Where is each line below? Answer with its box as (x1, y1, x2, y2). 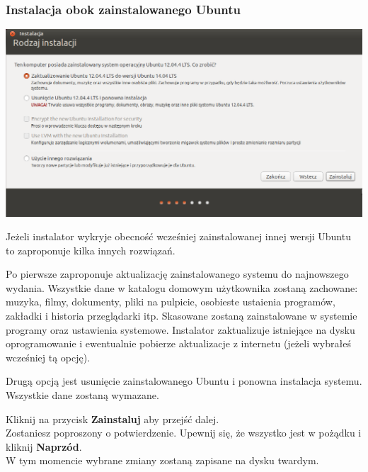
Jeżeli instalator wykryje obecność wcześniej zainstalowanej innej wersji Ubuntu (6, 229, 351, 244)
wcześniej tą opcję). (6, 349, 91, 364)
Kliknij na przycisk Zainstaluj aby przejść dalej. (6, 411, 219, 426)
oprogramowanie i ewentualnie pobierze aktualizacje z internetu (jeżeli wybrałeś (6, 336, 351, 351)
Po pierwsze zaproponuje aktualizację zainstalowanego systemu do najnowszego (6, 266, 349, 281)
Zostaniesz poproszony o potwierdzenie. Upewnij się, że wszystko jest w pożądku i (6, 425, 362, 440)
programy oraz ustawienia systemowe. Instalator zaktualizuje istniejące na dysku (6, 322, 355, 337)
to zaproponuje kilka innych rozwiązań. (6, 242, 176, 257)
